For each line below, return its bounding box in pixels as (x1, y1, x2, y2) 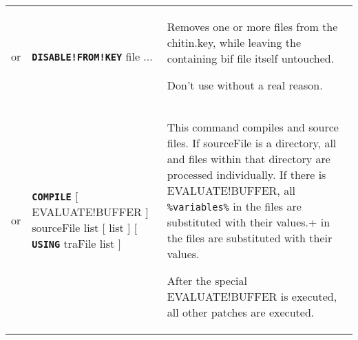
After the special (167, 273, 247, 288)
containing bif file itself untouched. (167, 50, 335, 66)
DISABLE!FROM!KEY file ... (32, 47, 153, 64)
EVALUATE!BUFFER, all (167, 182, 296, 198)
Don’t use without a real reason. (167, 77, 323, 93)
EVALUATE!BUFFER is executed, (167, 288, 337, 304)
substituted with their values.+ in (167, 214, 330, 230)
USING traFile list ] (32, 235, 122, 251)
